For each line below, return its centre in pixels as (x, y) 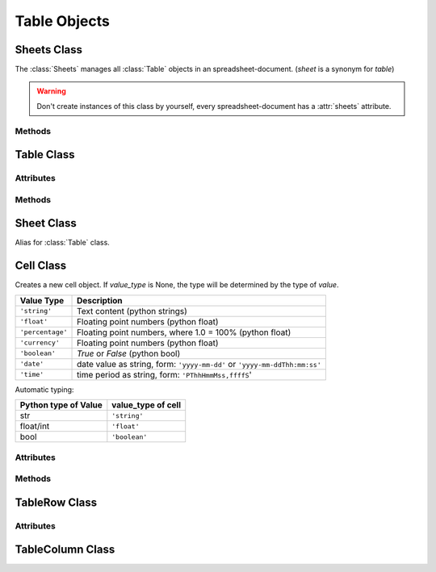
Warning (51, 91)
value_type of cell (147, 405)
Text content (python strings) (132, 311)
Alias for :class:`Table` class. (63, 243)
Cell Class (41, 266)
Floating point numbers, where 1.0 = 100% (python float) (184, 332)
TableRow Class (56, 502)
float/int (35, 426)
